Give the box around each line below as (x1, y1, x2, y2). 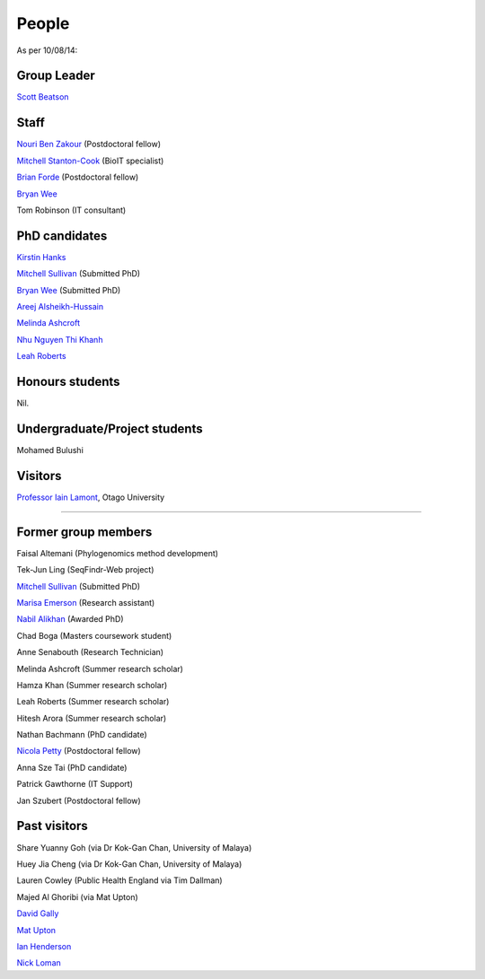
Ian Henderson (16, 940, 72, 951)
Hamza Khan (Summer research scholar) (16, 679, 168, 690)
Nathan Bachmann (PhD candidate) (16, 730, 147, 740)
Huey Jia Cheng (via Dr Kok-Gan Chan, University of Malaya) (16, 858, 242, 870)
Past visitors (16, 818, 89, 834)
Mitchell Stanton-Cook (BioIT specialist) (16, 155, 164, 166)
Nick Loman (16, 957, 62, 968)
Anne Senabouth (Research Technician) (16, 647, 164, 658)
